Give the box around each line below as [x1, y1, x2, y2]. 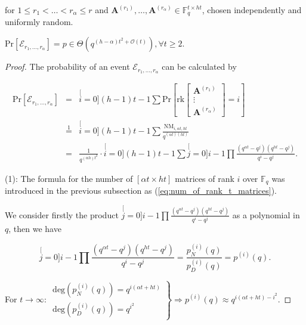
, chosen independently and [202, 4, 302, 16]
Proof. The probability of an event [5, 60, 130, 73]
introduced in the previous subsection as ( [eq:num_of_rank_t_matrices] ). [5, 184, 277, 197]
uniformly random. [5, 16, 73, 28]
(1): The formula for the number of [5, 172, 133, 184]
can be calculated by [162, 60, 237, 73]
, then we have [8, 222, 61, 235]
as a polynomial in [232, 208, 300, 221]
